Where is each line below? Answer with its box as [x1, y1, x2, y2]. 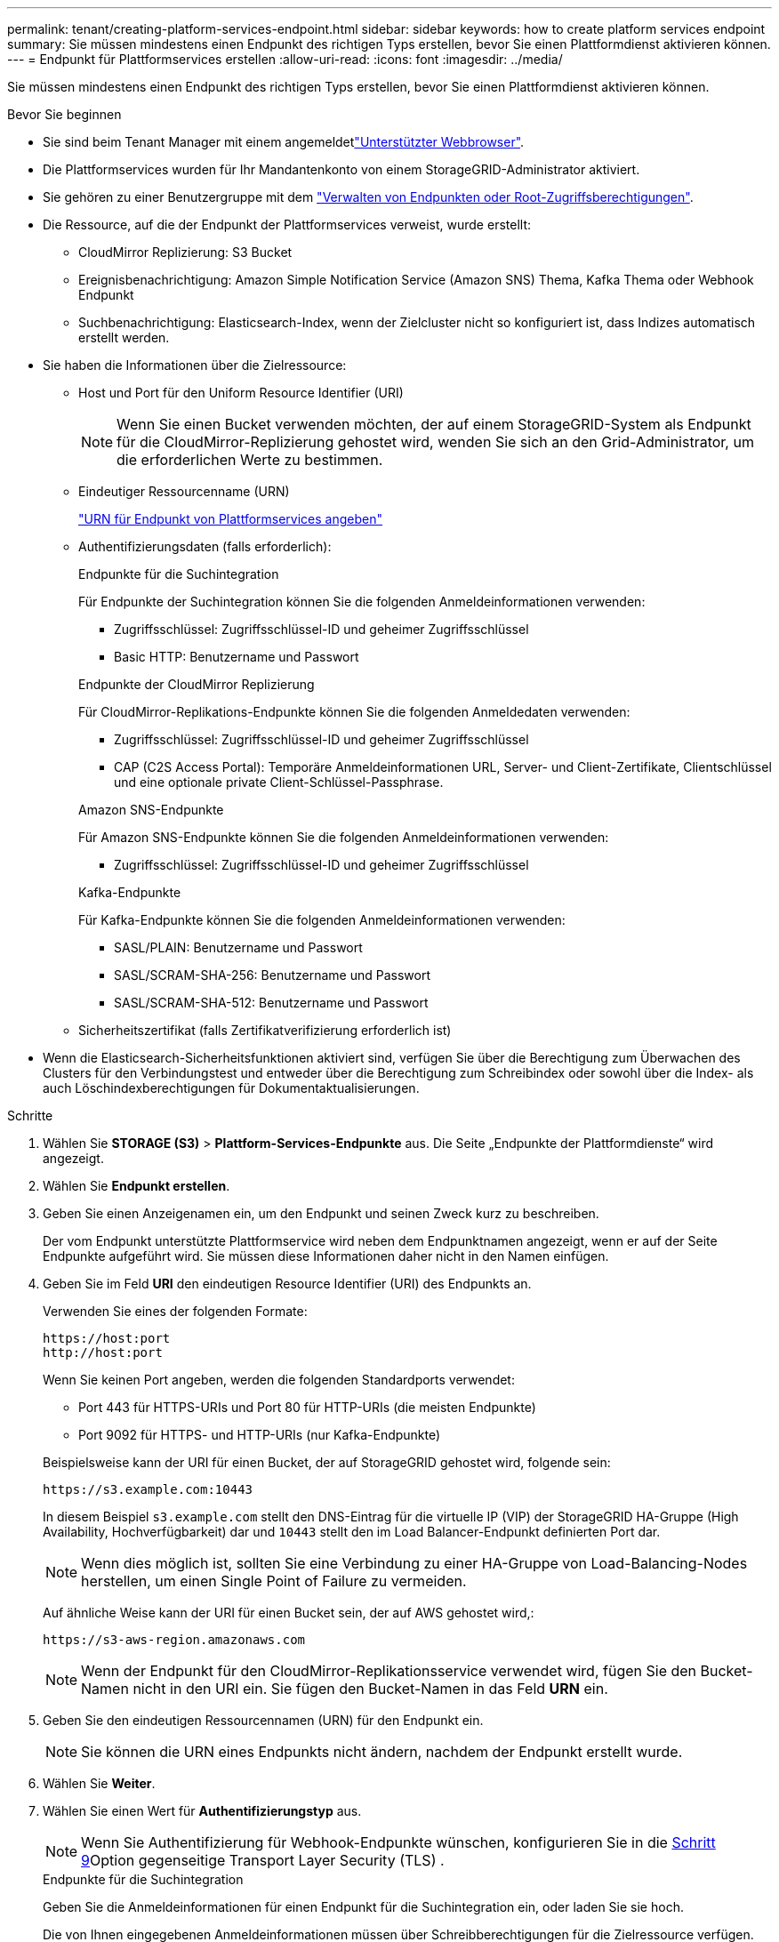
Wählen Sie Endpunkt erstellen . [43, 1178, 230, 1193]
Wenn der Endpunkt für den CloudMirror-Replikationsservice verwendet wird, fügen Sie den [81, 1662, 697, 1680]
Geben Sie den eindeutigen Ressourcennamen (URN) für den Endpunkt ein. [43, 1713, 484, 1728]
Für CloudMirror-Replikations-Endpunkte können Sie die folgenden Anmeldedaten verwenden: [78, 704, 630, 719]
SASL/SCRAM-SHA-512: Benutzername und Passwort [114, 995, 429, 1010]
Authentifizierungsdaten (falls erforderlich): [78, 539, 332, 554]
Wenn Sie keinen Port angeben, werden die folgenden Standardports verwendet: [43, 1372, 515, 1387]
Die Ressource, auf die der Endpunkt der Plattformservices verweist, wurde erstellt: [43, 217, 532, 232]
